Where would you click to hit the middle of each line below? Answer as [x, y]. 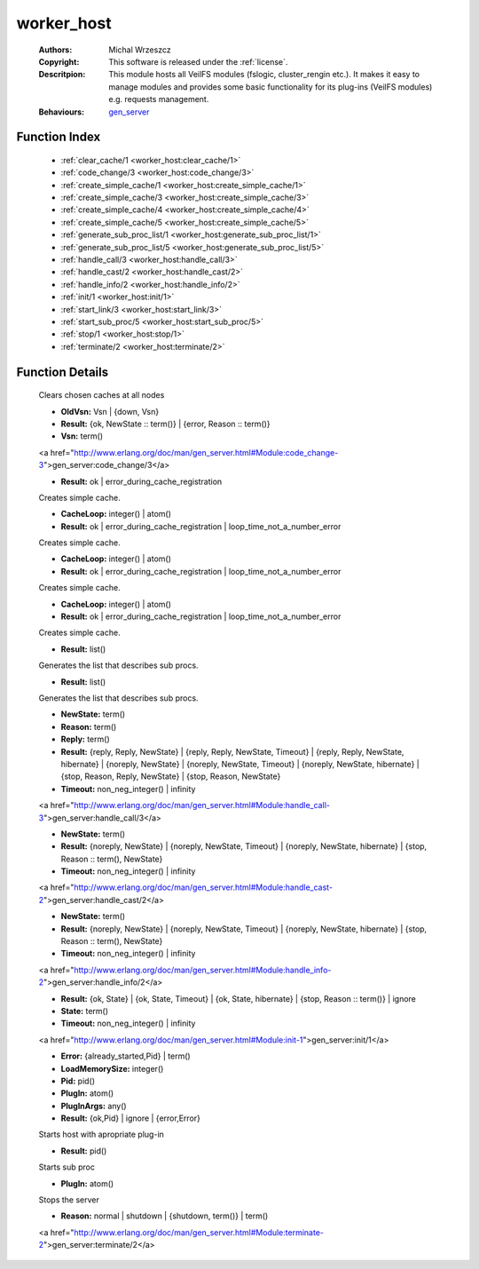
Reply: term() [85, 739]
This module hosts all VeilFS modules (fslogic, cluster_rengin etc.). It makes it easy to [264, 75]
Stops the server [69, 1200]
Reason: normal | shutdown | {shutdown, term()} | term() [165, 1216]
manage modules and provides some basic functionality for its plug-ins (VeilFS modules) [271, 87]
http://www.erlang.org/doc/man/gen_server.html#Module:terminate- [199, 1232]
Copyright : [59, 61]
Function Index [59, 137]
